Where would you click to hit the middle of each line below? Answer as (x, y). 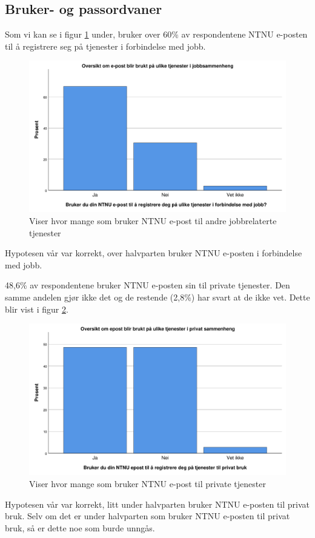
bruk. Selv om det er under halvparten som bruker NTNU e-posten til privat (148, 516)
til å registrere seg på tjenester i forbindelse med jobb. (105, 46)
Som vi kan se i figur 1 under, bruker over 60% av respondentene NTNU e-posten (156, 34)
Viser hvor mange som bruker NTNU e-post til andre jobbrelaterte (153, 221)
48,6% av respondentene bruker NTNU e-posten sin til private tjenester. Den (148, 285)
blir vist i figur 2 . (37, 309)
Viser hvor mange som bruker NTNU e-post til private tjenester (148, 483)
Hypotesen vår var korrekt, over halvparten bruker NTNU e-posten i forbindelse (154, 253)
